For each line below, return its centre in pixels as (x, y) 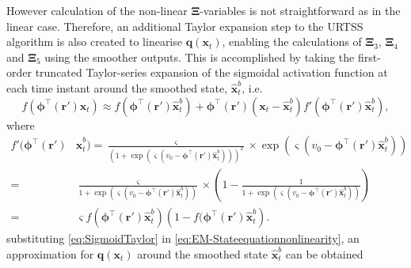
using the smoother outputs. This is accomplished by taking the (200, 57)
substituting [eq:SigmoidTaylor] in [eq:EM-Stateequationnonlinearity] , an (183, 238)
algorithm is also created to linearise (94, 42)
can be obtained (324, 253)
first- (369, 57)
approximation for (50, 253)
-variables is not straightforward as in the (300, 10)
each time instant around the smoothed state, (117, 87)
